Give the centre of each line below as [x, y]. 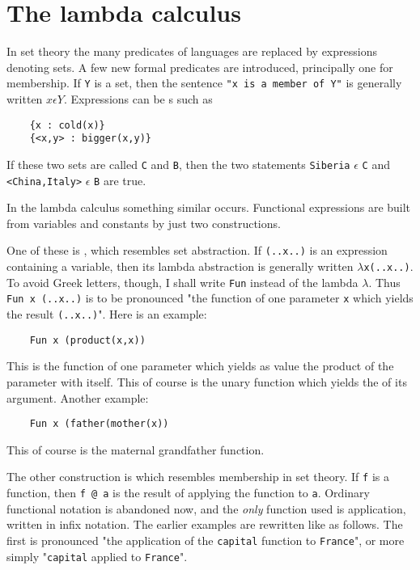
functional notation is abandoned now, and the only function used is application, [206, 508]
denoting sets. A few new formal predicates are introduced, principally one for [200, 67]
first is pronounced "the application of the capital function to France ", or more [206, 540]
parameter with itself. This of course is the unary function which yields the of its [207, 381]
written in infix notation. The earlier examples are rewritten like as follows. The [205, 524]
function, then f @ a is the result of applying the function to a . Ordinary [188, 492]
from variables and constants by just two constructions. [144, 223]
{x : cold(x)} [67, 125]
